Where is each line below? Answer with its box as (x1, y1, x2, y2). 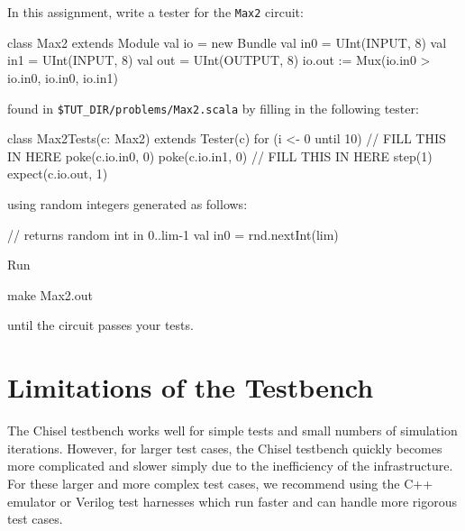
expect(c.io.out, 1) (7, 164, 108, 183)
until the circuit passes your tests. (7, 316, 194, 334)
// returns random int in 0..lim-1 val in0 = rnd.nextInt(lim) (7, 224, 339, 243)
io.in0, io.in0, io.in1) (7, 69, 118, 87)
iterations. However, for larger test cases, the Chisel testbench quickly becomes (7, 438, 442, 457)
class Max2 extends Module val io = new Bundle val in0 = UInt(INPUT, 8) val (7, 32, 447, 51)
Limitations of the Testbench (7, 369, 374, 406)
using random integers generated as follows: (7, 195, 248, 214)
